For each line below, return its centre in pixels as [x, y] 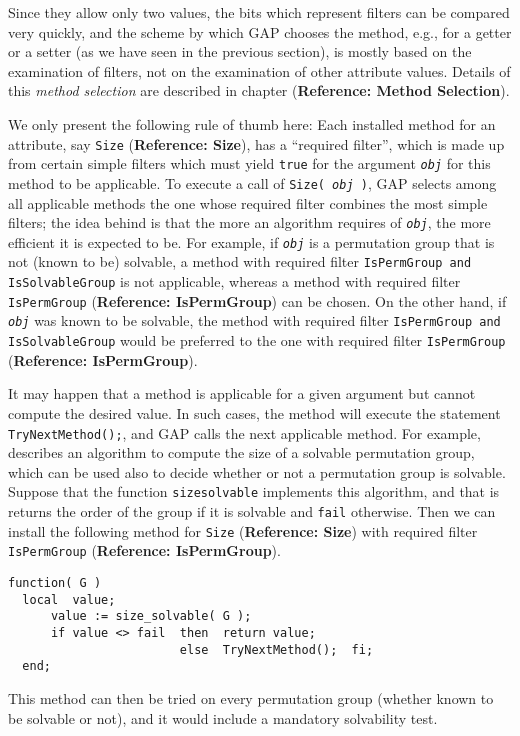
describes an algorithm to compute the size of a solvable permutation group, [241, 452]
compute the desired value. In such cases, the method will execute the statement [254, 412]
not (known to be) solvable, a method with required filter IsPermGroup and [240, 261]
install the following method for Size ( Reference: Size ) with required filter [243, 530]
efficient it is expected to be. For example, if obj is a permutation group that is [251, 241]
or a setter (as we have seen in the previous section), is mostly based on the [240, 51]
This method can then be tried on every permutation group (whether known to [251, 697]
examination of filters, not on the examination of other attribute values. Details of [259, 70]
